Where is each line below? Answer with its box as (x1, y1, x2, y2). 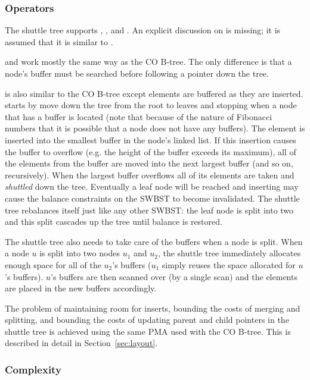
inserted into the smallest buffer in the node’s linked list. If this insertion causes (5, 133, 296, 146)
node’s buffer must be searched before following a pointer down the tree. (5, 67, 269, 79)
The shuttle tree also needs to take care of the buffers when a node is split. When (5, 235, 303, 247)
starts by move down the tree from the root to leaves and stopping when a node (5, 99, 297, 111)
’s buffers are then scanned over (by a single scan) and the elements (51, 270, 297, 282)
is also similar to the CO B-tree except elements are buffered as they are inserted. (5, 87, 303, 99)
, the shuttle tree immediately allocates (157, 247, 301, 259)
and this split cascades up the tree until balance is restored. (5, 215, 222, 228)
